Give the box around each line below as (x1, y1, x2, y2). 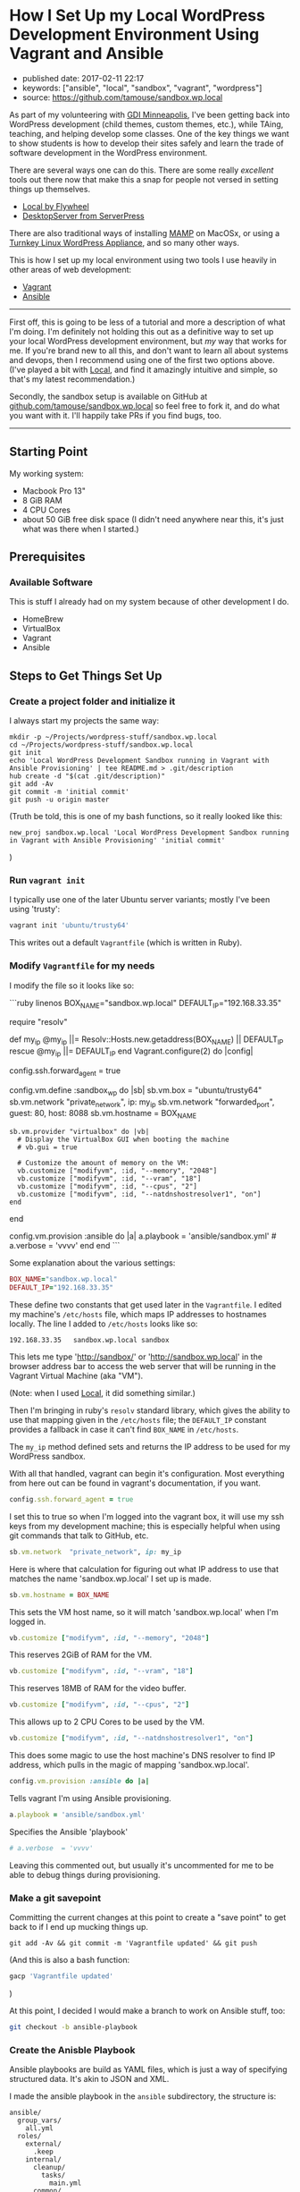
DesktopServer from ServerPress (21, 210, 145, 221)
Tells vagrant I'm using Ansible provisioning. (9, 1792, 171, 1803)
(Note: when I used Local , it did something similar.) (9, 1387, 196, 1398)
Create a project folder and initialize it (9, 695, 176, 707)
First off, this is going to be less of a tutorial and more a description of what (9, 317, 286, 327)
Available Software (9, 576, 94, 588)
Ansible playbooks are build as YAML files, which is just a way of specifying (9, 2064, 287, 2075)
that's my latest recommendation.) (9, 373, 136, 385)
